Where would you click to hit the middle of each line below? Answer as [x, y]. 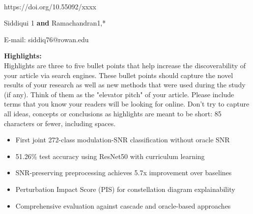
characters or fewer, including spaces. [60, 123]
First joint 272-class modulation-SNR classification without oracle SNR [123, 140]
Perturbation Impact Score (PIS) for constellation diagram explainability [125, 189]
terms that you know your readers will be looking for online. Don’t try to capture [127, 104]
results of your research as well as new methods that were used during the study [125, 85]
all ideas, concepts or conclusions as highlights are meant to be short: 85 [113, 113]
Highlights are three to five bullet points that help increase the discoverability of [125, 65]
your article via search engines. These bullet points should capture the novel [119, 75]
